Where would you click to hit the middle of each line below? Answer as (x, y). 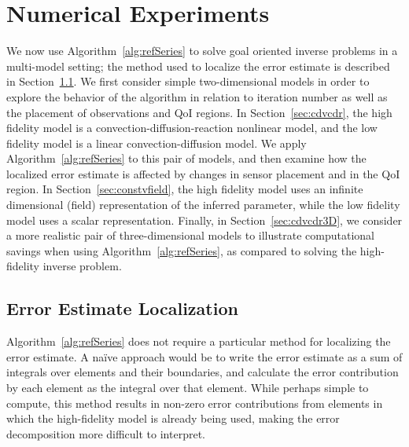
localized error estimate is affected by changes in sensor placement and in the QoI (203, 173)
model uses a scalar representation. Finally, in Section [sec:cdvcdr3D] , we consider (204, 220)
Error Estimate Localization (122, 308)
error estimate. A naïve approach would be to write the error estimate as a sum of (204, 356)
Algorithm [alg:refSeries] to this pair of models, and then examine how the (186, 158)
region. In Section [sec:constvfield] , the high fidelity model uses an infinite (185, 189)
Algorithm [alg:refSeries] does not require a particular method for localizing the (199, 341)
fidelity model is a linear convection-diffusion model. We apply (157, 143)
